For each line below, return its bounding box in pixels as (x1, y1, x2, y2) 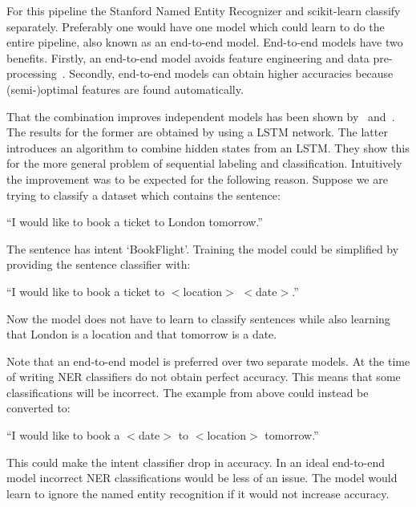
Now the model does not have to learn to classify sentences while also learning (6, 310, 390, 327)
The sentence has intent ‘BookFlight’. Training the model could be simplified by (6, 240, 399, 257)
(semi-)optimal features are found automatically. (6, 80, 244, 97)
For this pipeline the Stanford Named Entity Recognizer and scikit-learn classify (6, 2, 401, 18)
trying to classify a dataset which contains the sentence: (6, 186, 281, 203)
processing (6, 65, 57, 82)
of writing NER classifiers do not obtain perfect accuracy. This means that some (6, 368, 401, 385)
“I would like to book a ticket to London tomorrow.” (6, 213, 263, 230)
